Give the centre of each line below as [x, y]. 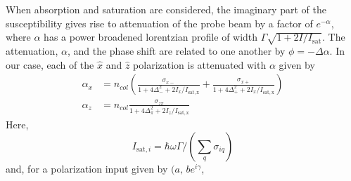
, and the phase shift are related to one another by [176, 50]
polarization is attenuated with [200, 64]
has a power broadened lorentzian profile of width [151, 37]
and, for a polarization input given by [87, 169]
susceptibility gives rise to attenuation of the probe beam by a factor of [159, 23]
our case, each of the [50, 64]
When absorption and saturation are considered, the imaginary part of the [166, 9]
